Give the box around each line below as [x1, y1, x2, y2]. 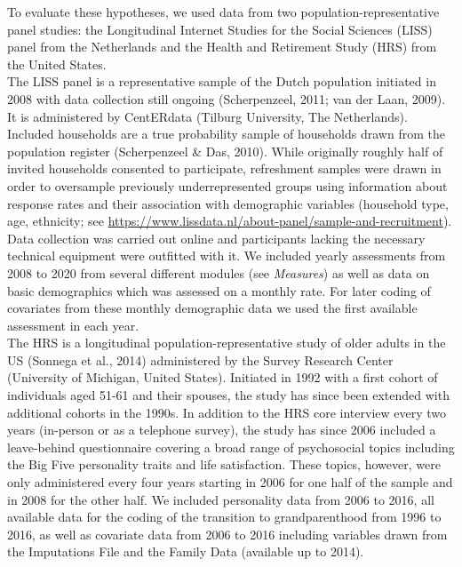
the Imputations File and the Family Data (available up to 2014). [7, 542, 364, 561]
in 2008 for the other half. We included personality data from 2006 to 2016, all [7, 490, 434, 508]
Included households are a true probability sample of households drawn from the [7, 124, 445, 143]
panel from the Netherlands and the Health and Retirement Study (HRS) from [7, 37, 437, 56]
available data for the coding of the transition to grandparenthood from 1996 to [7, 507, 442, 526]
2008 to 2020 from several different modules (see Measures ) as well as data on [7, 263, 430, 282]
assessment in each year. [7, 315, 139, 334]
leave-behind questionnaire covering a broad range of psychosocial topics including [7, 437, 455, 456]
